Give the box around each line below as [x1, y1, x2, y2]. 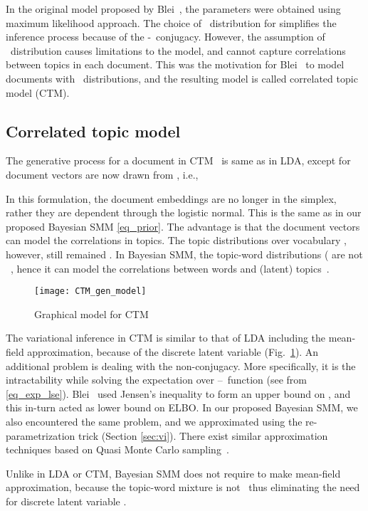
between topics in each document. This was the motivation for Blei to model [6, 57, 345, 72]
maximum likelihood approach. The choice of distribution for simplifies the [6, 15, 337, 30]
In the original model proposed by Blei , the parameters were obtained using [6, 1, 341, 16]
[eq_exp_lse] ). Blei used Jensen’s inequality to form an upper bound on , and [6, 386, 351, 401]
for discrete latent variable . [6, 493, 127, 508]
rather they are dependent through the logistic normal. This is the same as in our [6, 205, 362, 220]
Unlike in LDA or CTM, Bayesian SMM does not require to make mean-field [6, 465, 341, 480]
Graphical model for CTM [34, 306, 149, 321]
